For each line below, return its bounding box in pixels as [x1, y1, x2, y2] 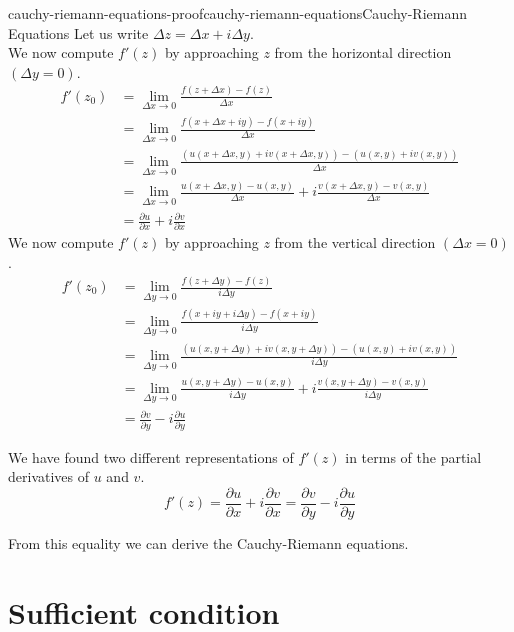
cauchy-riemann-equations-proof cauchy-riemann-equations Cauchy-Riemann [8, 3, 468, 23]
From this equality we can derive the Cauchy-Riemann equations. [8, 533, 409, 554]
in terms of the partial [345, 446, 482, 467]
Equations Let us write [8, 22, 149, 43]
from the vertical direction [274, 232, 436, 253]
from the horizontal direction [274, 42, 452, 63]
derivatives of [8, 466, 90, 487]
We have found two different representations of [8, 446, 294, 467]
